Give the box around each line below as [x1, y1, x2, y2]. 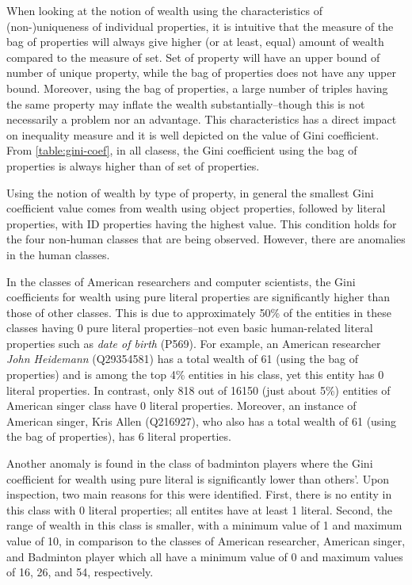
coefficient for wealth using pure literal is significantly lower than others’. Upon [6, 470, 390, 487]
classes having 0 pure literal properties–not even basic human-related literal [6, 319, 373, 336]
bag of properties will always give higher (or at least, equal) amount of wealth [6, 33, 384, 50]
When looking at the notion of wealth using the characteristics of [6, 2, 322, 18]
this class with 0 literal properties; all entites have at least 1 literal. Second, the [6, 501, 393, 518]
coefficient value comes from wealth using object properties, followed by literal [6, 200, 386, 216]
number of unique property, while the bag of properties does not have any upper [6, 64, 396, 81]
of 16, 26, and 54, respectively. [6, 564, 154, 580]
